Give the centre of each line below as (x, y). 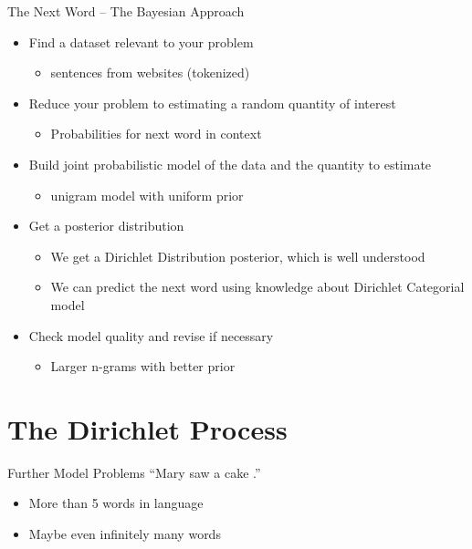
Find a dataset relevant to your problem (141, 41)
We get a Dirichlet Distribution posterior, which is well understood (238, 256)
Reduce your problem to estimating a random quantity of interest (212, 103)
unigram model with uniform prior (147, 195)
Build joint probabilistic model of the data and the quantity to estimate (230, 164)
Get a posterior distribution (106, 226)
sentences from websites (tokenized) (150, 73)
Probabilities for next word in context (156, 134)
